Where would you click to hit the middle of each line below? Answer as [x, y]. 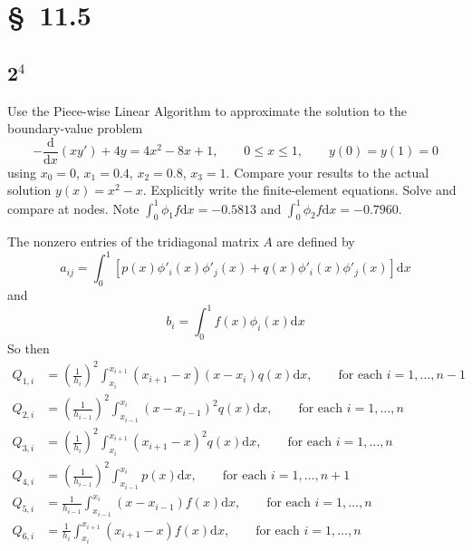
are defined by [316, 242]
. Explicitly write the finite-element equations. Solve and [299, 190]
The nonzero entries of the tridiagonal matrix [133, 242]
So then [29, 348]
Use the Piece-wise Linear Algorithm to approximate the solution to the [207, 110]
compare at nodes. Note [73, 208]
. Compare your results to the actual [328, 172]
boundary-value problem [75, 128]
